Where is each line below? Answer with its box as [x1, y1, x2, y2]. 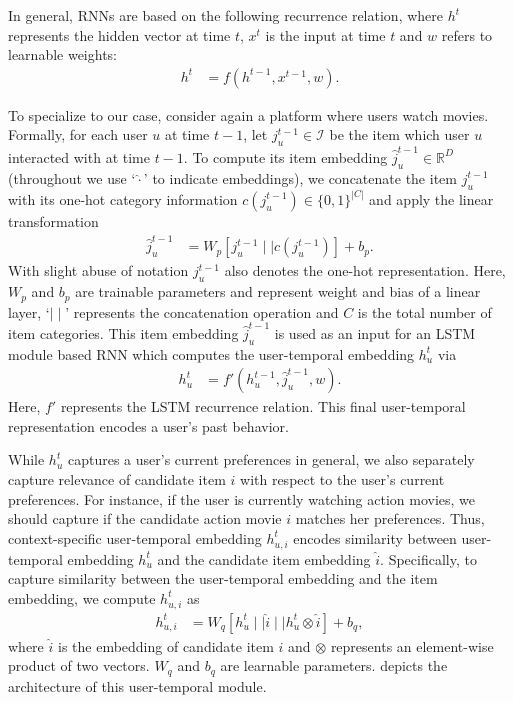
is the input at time [265, 24, 386, 45]
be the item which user [329, 124, 470, 145]
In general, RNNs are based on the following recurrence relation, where [8, 5, 443, 25]
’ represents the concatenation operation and [65, 301, 339, 322]
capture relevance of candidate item [8, 469, 226, 490]
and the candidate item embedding [157, 548, 371, 569]
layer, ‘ [8, 301, 50, 322]
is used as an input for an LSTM [274, 322, 476, 343]
